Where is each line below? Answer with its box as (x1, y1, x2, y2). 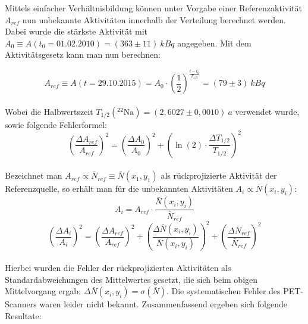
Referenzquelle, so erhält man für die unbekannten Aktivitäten (5, 182, 233, 195)
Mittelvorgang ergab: (5, 285, 81, 297)
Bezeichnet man (5, 169, 62, 182)
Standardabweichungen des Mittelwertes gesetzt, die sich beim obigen (5, 273, 258, 285)
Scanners (5, 298, 37, 310)
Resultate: (5, 309, 42, 322)
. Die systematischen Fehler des (166, 285, 281, 297)
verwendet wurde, (235, 105, 300, 117)
